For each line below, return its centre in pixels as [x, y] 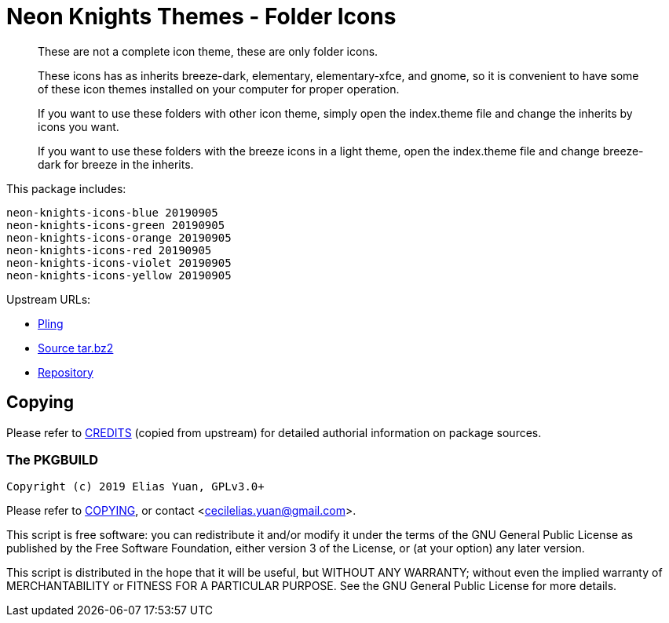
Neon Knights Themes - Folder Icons [201, 16]
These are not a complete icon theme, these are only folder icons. [208, 51]
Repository [66, 372]
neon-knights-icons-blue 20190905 [112, 212]
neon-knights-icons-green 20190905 [116, 225]
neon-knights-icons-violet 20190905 [119, 262]
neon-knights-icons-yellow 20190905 [119, 275]
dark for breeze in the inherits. [116, 164]
